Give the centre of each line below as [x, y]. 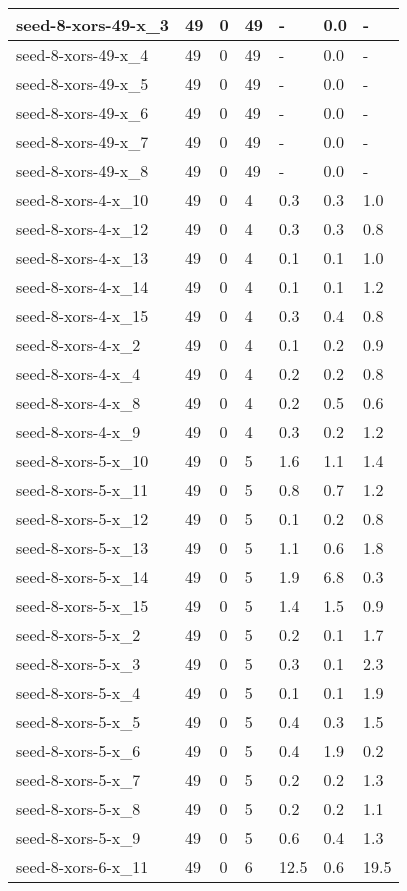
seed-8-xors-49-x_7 [82, 141]
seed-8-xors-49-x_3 [93, 24]
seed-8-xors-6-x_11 [82, 866]
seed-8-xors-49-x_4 [82, 54]
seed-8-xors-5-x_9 [78, 837]
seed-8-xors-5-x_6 [78, 750]
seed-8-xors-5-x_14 [82, 576]
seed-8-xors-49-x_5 [82, 83]
